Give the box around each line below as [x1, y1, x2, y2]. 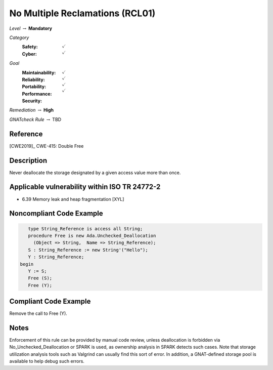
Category [9, 34, 29, 40]
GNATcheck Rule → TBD [9, 116, 62, 122]
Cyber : [22, 51, 37, 57]
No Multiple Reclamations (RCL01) [9, 8, 156, 19]
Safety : [22, 44, 38, 50]
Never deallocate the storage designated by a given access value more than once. [9, 170, 181, 176]
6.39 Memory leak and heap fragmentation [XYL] [22, 196, 124, 202]
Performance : [22, 91, 52, 97]
